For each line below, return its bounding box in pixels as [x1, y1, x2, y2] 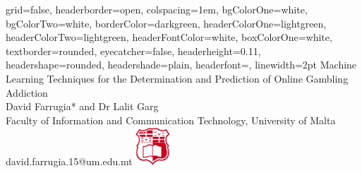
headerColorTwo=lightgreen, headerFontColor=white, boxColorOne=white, [6, 30, 332, 44]
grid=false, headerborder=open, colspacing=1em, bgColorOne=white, [6, 2, 308, 16]
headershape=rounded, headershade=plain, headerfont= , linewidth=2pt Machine [6, 57, 357, 72]
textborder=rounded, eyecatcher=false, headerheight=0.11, [6, 43, 261, 58]
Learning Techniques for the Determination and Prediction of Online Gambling [6, 71, 349, 85]
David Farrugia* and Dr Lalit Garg [6, 99, 159, 114]
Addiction [6, 85, 48, 100]
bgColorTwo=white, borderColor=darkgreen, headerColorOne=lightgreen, [6, 16, 327, 30]
